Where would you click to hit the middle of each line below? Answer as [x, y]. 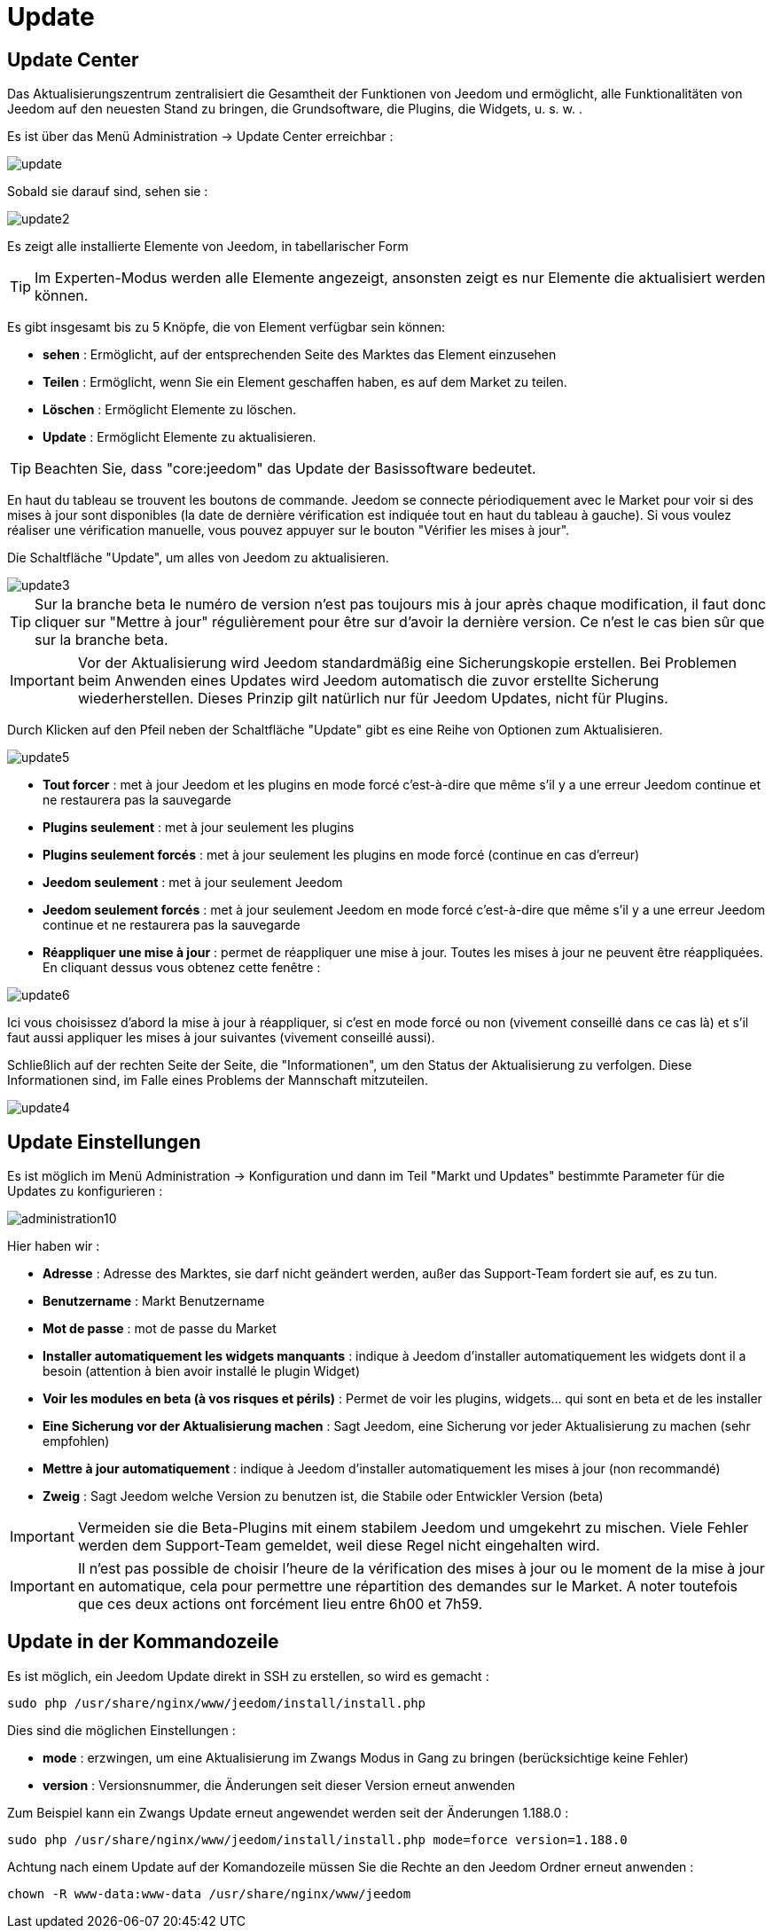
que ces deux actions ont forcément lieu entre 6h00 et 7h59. [280, 1604]
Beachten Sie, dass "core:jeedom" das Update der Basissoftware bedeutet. [285, 469]
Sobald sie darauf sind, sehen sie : [108, 192]
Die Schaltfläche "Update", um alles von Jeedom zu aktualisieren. [198, 558]
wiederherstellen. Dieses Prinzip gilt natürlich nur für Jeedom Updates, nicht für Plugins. [373, 699]
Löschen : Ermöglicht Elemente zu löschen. [170, 410]
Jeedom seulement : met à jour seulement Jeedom [193, 883]
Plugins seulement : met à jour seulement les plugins [199, 828]
